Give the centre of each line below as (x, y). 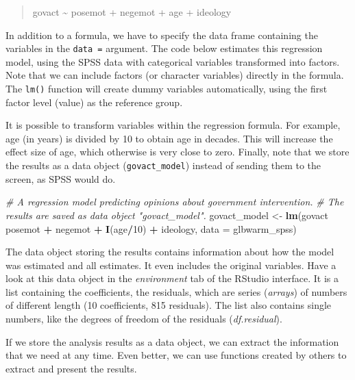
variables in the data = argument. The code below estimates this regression (164, 48)
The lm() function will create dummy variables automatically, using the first (167, 89)
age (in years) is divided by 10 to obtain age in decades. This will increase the (169, 138)
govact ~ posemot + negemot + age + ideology (132, 12)
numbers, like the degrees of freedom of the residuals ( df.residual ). (144, 319)
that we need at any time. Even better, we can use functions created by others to (176, 355)
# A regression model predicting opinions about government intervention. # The (175, 202)
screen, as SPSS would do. (61, 178)
